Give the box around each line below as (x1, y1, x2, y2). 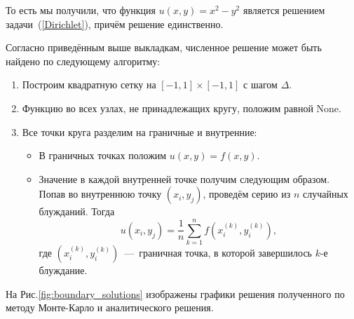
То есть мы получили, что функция (6, 3, 156, 17)
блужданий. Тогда (39, 204, 115, 219)
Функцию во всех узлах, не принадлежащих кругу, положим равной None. (22, 100, 341, 115)
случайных (302, 186, 348, 201)
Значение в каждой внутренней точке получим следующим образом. (39, 171, 330, 186)
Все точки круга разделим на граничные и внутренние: (22, 124, 257, 139)
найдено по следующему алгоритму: (6, 53, 161, 68)
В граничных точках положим (39, 148, 167, 163)
